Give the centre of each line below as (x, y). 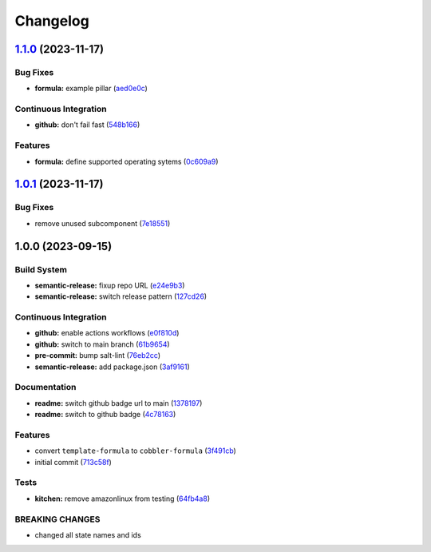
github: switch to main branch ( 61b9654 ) (103, 344)
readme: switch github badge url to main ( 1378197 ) (119, 403)
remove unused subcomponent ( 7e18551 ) (103, 223)
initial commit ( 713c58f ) (73, 462)
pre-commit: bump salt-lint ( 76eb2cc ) (98, 355)
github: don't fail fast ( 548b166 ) (87, 125)
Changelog (52, 21)
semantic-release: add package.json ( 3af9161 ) (113, 367)
